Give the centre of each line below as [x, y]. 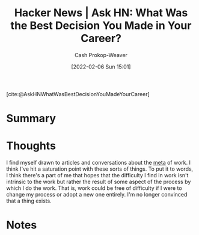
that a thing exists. [29, 201]
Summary [31, 119]
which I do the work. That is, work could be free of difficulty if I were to [94, 188]
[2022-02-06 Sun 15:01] [101, 67]
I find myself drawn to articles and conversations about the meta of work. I [99, 163]
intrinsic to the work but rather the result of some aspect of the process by [99, 182]
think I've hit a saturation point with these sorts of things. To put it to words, [100, 169]
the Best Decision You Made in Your [101, 26]
